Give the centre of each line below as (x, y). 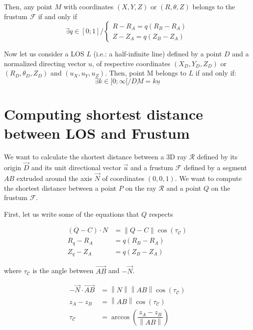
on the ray (141, 188)
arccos (120, 317)
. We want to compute (208, 178)
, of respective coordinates (131, 63)
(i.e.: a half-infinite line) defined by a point (158, 54)
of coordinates (123, 178)
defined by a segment (215, 167)
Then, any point (28, 6)
